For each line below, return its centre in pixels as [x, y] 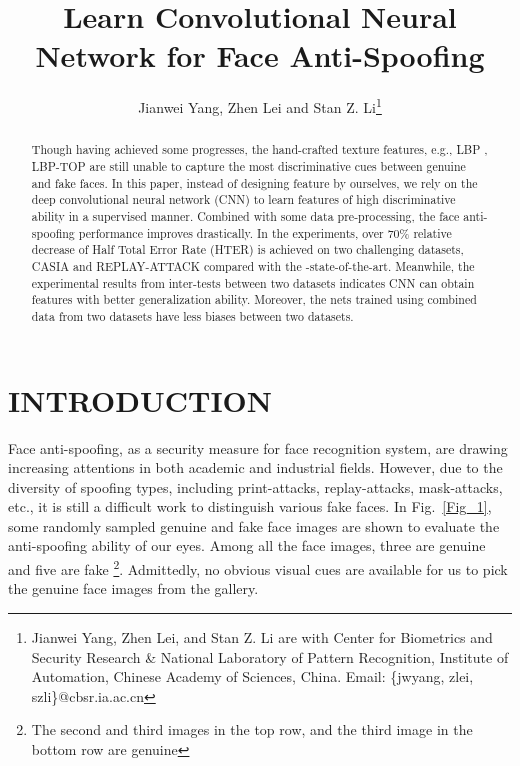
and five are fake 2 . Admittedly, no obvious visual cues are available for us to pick [258, 567]
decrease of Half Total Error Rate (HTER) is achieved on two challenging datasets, [247, 249]
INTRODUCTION [140, 399]
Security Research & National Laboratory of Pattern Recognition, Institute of [270, 656]
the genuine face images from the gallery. [133, 588]
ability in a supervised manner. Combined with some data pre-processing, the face [245, 215]
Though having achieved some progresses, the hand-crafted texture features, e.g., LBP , [259, 149]
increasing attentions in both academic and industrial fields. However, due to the [255, 467]
